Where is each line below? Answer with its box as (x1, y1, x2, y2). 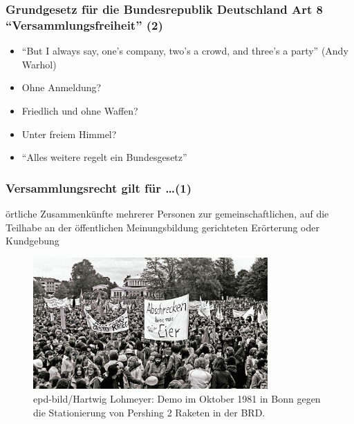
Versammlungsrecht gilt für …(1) (6, 179, 192, 196)
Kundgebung (6, 233, 59, 248)
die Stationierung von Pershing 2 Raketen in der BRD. (33, 405, 265, 419)
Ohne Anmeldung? (21, 80, 102, 95)
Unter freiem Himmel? (21, 126, 117, 141)
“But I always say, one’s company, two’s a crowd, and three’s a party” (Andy (21, 44, 348, 58)
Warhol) (21, 57, 57, 71)
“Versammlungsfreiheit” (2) (6, 16, 163, 33)
